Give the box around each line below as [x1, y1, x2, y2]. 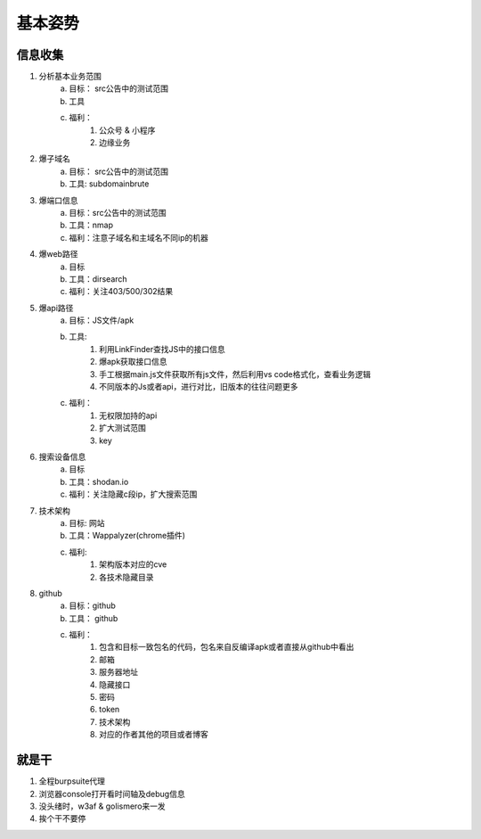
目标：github [69, 600, 116, 611]
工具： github [69, 613, 118, 623]
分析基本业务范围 [38, 71, 102, 82]
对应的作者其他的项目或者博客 [99, 729, 208, 740]
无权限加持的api [99, 410, 158, 421]
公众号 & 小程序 [99, 125, 156, 136]
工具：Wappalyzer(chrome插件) [69, 531, 186, 541]
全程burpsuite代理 [38, 776, 106, 786]
